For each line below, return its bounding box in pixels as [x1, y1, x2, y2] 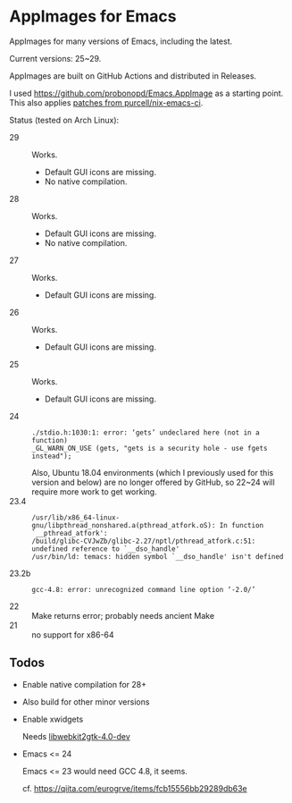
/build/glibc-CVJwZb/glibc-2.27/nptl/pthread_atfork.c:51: [31, 537, 256, 545]
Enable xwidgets [21, 714, 84, 724]
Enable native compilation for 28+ [21, 679, 147, 689]
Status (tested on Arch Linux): [9, 114, 120, 125]
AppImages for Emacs [9, 6, 177, 27]
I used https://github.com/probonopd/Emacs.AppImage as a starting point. [9, 88, 284, 98]
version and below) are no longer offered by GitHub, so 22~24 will [31, 477, 275, 487]
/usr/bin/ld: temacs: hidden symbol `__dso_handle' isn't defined [31, 552, 284, 561]
